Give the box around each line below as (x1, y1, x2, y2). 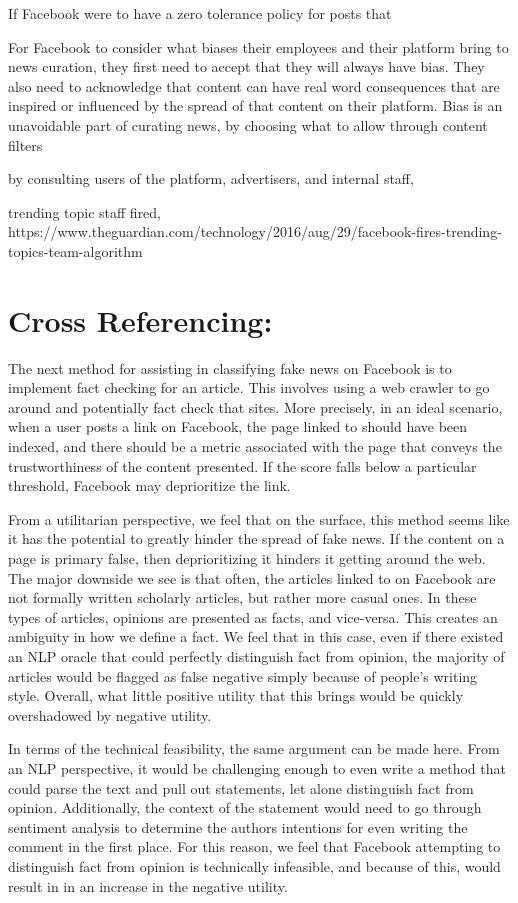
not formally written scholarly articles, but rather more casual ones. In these (8, 587, 477, 608)
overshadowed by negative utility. (8, 704, 212, 725)
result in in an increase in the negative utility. (8, 875, 288, 896)
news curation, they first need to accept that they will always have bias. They (8, 56, 485, 77)
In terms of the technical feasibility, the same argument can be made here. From (8, 738, 500, 759)
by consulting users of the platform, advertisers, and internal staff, (8, 168, 414, 189)
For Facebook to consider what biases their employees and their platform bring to (8, 36, 509, 57)
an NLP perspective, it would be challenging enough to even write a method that (8, 757, 506, 778)
